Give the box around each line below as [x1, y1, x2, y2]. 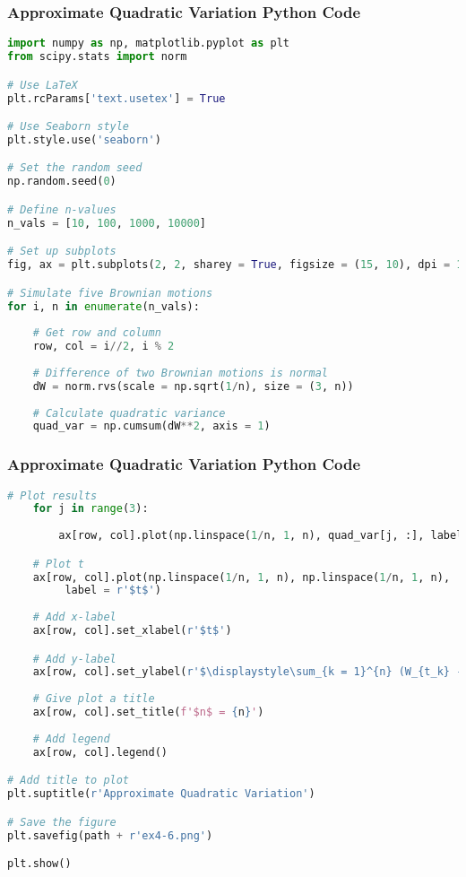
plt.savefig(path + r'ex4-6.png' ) [7, 829, 213, 842]
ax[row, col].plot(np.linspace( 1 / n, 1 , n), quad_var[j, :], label [58, 529, 463, 543]
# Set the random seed [7, 161, 142, 175]
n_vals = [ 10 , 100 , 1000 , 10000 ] [7, 216, 207, 230]
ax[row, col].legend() [32, 745, 168, 759]
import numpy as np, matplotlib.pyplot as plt [7, 37, 290, 50]
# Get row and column [32, 326, 161, 340]
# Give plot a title [32, 692, 155, 706]
